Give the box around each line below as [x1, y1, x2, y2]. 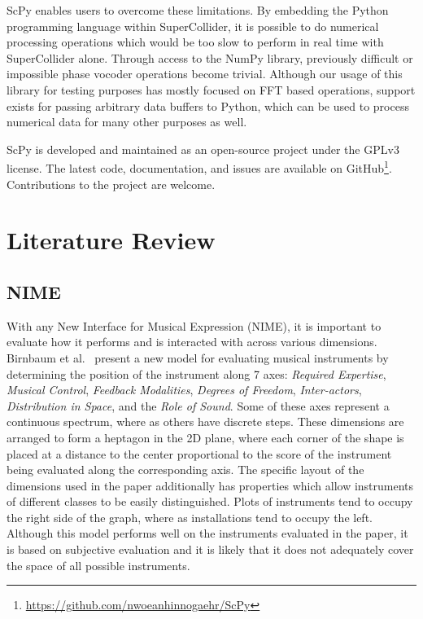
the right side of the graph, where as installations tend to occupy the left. [7, 508, 373, 525]
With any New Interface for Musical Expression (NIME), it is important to [7, 317, 382, 334]
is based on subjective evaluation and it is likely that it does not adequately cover [7, 541, 414, 558]
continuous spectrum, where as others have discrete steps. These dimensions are [7, 413, 404, 430]
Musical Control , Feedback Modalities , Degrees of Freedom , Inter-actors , [7, 381, 362, 398]
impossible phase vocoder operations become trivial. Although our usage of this [7, 65, 403, 82]
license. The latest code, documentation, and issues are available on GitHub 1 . [7, 157, 392, 176]
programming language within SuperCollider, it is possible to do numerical [7, 17, 379, 34]
